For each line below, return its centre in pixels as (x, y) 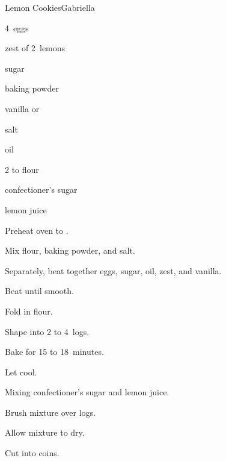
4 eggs (17, 27)
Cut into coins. (32, 453)
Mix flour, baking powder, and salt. (70, 250)
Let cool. (21, 372)
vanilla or (22, 108)
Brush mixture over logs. (50, 412)
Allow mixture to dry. (45, 432)
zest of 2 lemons (35, 48)
